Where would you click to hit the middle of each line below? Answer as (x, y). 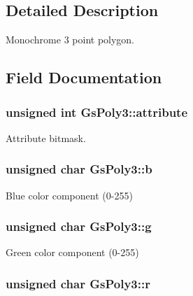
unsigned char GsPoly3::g (79, 226)
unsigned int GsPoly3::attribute (97, 112)
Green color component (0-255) (72, 252)
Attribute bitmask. (46, 138)
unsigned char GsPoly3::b (79, 169)
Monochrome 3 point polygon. (70, 40)
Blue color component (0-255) (69, 195)
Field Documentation (84, 77)
